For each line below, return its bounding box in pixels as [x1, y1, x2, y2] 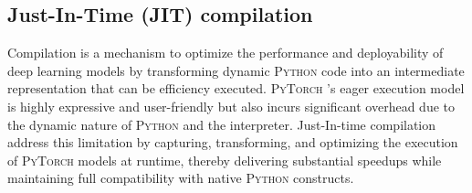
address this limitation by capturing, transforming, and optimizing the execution [7, 133, 458, 152]
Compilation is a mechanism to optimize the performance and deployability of [7, 43, 444, 62]
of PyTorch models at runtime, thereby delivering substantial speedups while [7, 150, 442, 169]
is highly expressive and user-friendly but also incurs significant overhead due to [7, 96, 455, 115]
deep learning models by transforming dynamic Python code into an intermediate [7, 60, 465, 80]
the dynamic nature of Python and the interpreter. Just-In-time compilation [7, 114, 436, 134]
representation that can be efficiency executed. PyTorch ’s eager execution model [7, 79, 465, 98]
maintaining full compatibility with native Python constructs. [7, 168, 354, 188]
